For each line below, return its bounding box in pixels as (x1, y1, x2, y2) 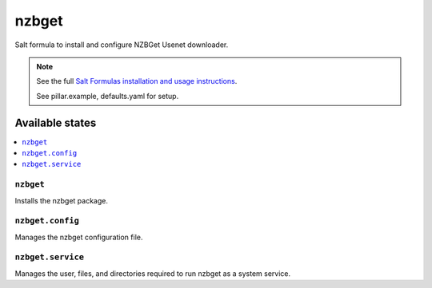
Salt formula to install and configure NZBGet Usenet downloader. (14, 40, 229, 49)
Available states (14, 116, 97, 129)
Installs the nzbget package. (14, 195, 108, 205)
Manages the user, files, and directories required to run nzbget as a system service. (14, 268, 291, 278)
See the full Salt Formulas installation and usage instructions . (36, 77, 238, 86)
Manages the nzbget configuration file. (14, 232, 143, 242)
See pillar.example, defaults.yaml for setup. (36, 91, 179, 101)
